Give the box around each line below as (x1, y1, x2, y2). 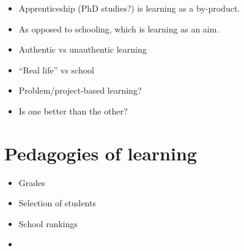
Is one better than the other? (18, 104, 128, 117)
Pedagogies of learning (4, 140, 197, 165)
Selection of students (18, 197, 96, 209)
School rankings (18, 217, 78, 230)
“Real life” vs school (18, 63, 95, 76)
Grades (18, 176, 45, 189)
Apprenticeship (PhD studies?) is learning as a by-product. (18, 2, 240, 14)
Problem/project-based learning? (18, 84, 142, 97)
